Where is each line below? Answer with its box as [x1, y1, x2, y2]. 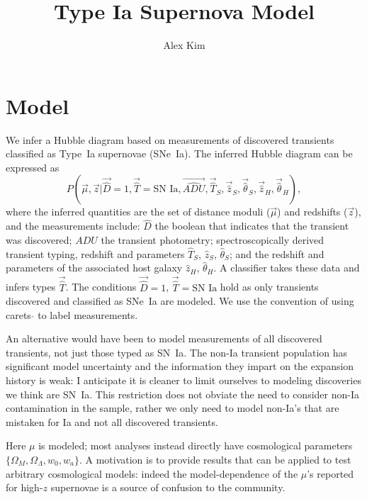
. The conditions [65, 279, 137, 294]
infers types [6, 279, 56, 294]
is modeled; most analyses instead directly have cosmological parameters [38, 438, 353, 453]
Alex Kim [163, 38, 205, 52]
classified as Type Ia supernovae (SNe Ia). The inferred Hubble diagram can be [6, 146, 353, 161]
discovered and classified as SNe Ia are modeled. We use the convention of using [6, 293, 354, 308]
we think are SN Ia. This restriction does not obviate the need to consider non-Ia [6, 386, 359, 401]
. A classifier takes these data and [213, 260, 360, 275]
